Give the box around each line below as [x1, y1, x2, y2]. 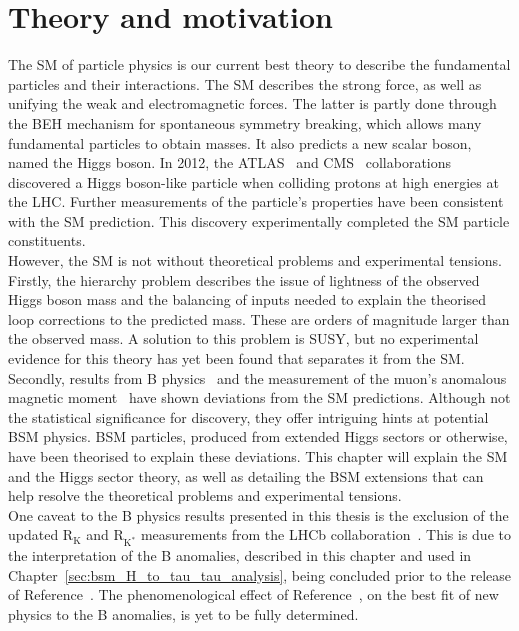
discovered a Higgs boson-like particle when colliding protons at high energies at [8, 171, 499, 192]
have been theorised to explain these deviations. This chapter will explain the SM [8, 446, 508, 466]
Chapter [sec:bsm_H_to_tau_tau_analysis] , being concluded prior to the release [8, 564, 512, 585]
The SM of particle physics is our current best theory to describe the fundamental [8, 54, 511, 75]
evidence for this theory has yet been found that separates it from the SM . [8, 348, 465, 369]
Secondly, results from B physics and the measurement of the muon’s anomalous [8, 367, 507, 388]
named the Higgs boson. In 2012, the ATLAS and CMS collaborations [8, 152, 452, 173]
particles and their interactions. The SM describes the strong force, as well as [8, 73, 482, 94]
